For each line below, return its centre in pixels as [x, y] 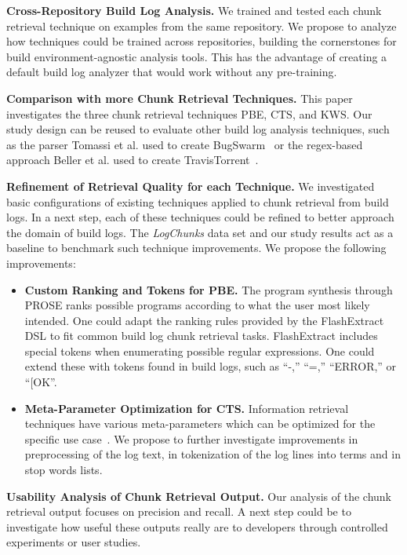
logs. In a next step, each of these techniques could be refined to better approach [200, 217]
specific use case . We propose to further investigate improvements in [191, 438]
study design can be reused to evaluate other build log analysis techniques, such [198, 129]
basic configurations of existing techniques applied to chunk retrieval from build [198, 201]
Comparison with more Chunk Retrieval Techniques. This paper [180, 98]
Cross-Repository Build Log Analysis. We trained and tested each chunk [194, 10]
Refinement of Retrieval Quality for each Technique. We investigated [191, 186]
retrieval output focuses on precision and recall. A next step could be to [179, 511]
